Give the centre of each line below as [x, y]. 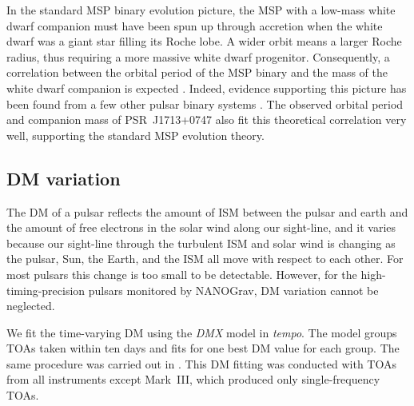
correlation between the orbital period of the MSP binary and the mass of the [197, 72]
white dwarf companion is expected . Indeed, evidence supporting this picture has [207, 88]
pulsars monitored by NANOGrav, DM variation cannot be [233, 290]
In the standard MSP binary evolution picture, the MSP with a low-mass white [201, 10]
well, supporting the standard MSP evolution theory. [135, 135]
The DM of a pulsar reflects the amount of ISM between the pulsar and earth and [207, 211]
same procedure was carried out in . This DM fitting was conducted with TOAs [201, 363]
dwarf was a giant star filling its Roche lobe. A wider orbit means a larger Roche [204, 41]
